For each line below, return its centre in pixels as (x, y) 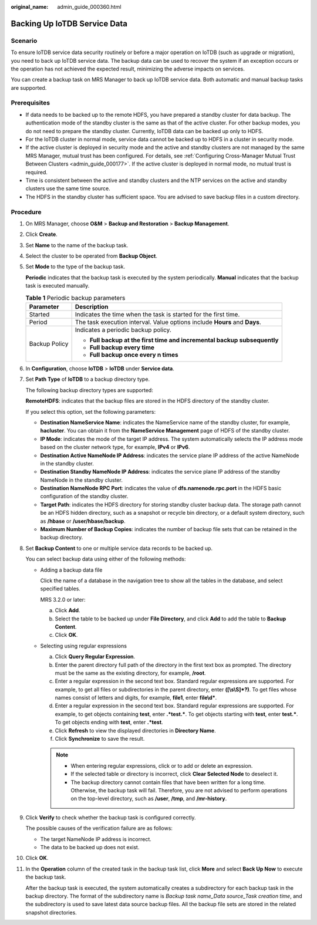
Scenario (24, 40)
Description (92, 307)
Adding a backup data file (71, 570)
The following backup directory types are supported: (90, 390)
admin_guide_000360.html (89, 7)
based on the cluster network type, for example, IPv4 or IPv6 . (115, 447)
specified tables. (60, 589)
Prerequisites (30, 103)
